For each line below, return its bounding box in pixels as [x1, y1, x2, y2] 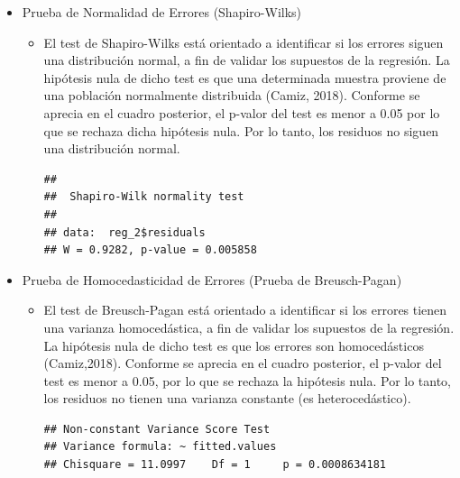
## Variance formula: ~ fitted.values [43, 440, 277, 454]
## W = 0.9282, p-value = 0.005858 [43, 244, 257, 257]
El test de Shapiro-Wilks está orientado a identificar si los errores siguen [43, 32, 444, 51]
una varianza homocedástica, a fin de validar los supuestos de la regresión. [43, 317, 455, 336]
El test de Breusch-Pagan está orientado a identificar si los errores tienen [43, 300, 447, 319]
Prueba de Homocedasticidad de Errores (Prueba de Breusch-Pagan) [22, 270, 402, 289]
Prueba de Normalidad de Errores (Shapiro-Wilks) [22, 3, 302, 21]
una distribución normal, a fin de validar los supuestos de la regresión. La [43, 51, 450, 69]
